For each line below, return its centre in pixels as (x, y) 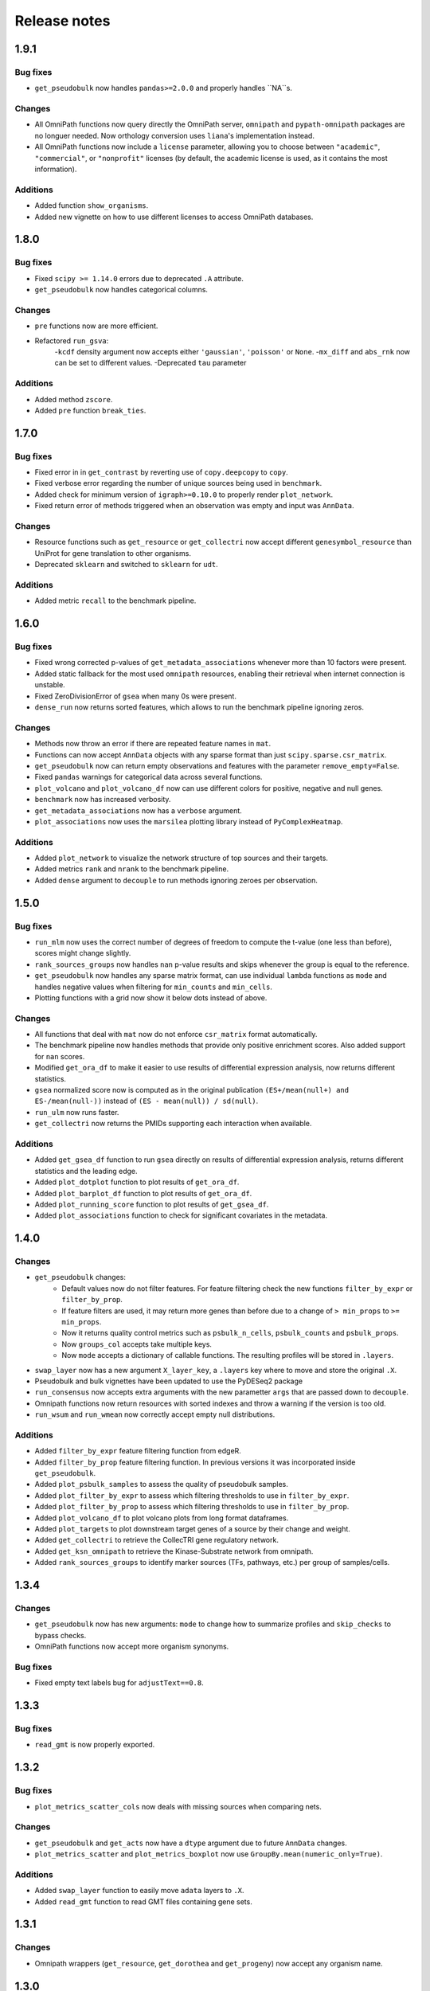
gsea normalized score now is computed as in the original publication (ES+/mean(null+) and (192, 1090)
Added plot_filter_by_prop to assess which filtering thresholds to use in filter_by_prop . (192, 1507)
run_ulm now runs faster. (77, 1112)
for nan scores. (60, 1056)
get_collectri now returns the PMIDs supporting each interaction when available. (173, 1124)
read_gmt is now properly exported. (95, 1745)
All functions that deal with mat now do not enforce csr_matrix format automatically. (176, 1035)
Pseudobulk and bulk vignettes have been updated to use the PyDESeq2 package (168, 1381)
